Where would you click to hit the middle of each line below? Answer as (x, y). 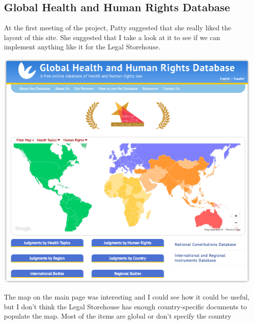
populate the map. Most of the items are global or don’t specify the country (118, 316)
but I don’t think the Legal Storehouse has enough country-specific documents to (126, 306)
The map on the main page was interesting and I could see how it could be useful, (127, 297)
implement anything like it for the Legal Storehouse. (82, 47)
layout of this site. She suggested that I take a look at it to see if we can (112, 37)
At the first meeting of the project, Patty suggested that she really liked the (118, 28)
